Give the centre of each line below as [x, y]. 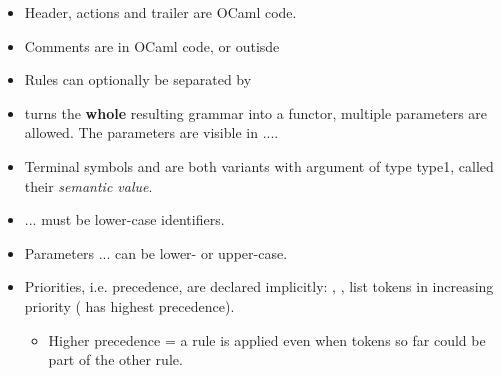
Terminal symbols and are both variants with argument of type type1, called [259, 165]
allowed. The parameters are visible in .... [151, 132]
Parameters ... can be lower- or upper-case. [156, 252]
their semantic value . [88, 185]
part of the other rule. [115, 359]
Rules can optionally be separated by [138, 79]
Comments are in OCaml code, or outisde [152, 45]
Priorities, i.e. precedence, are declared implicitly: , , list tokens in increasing [259, 286]
